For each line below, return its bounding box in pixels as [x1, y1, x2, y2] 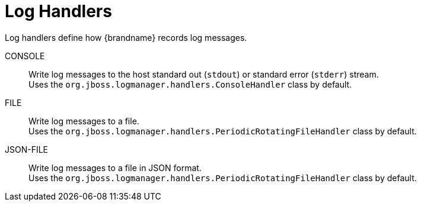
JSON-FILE [5, 144, 49, 154]
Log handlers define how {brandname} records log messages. [5, 32, 247, 43]
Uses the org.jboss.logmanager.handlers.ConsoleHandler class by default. [28, 79, 352, 89]
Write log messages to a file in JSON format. [28, 162, 202, 173]
